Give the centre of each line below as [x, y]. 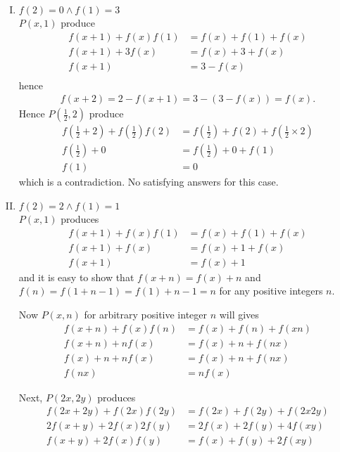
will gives [239, 314]
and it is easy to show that [76, 277]
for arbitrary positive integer [145, 314]
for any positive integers [271, 291]
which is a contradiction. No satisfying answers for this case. [149, 182]
